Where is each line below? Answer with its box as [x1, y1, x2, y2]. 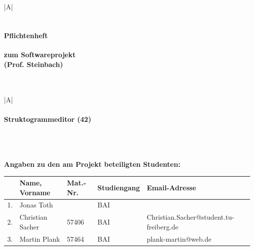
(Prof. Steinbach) [4, 59, 63, 69]
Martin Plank [19, 233, 60, 244]
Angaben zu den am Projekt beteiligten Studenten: [4, 159, 181, 169]
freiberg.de [147, 221, 179, 231]
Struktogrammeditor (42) [4, 114, 91, 124]
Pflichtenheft [4, 30, 48, 40]
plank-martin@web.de [147, 233, 212, 244]
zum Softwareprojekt [4, 49, 76, 59]
